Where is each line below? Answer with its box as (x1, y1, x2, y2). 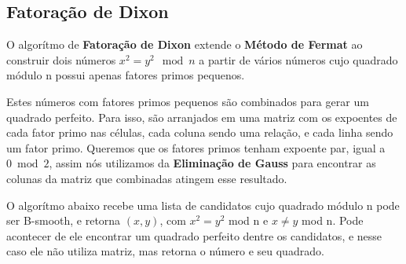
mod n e (229, 212, 269, 229)
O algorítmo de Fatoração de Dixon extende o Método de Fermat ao (6, 36, 363, 53)
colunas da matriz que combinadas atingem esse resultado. (6, 170, 287, 186)
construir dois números (6, 51, 116, 68)
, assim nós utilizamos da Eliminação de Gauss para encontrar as (49, 155, 376, 171)
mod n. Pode (302, 212, 364, 229)
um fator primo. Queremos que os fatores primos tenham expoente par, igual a (6, 139, 386, 156)
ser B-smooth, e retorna (6, 212, 121, 229)
